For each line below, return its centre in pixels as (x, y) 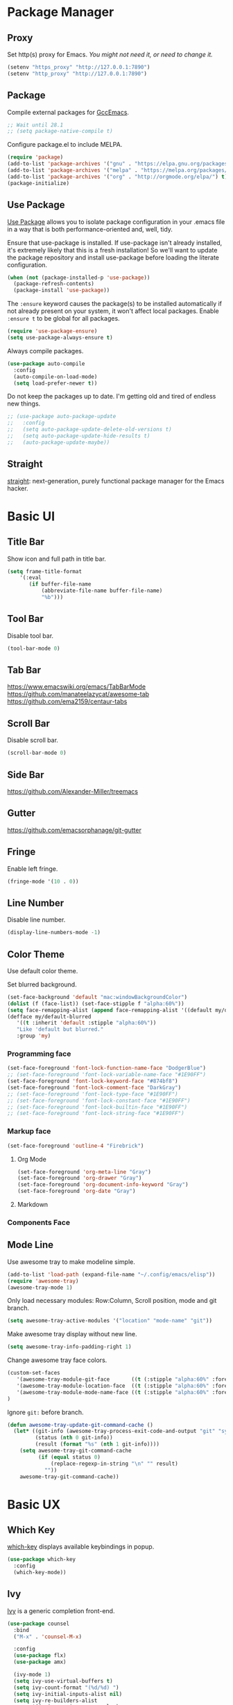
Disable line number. (36, 920)
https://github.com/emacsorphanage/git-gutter (75, 830)
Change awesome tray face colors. (57, 1360)
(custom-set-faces (34, 1373)
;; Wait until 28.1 (35, 125)
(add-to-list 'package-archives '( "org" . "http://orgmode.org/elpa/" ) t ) (118, 177)
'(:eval (31, 578)
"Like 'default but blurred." (60, 1030)
